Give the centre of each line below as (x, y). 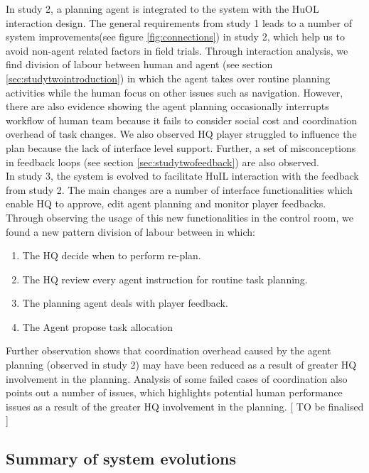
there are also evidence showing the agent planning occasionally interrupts (167, 106)
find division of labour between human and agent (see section (139, 64)
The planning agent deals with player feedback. (125, 303)
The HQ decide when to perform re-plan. (112, 255)
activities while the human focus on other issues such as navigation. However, (175, 92)
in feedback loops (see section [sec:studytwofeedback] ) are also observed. (162, 162)
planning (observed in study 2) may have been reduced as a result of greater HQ (181, 365)
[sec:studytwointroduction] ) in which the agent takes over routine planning (168, 78)
